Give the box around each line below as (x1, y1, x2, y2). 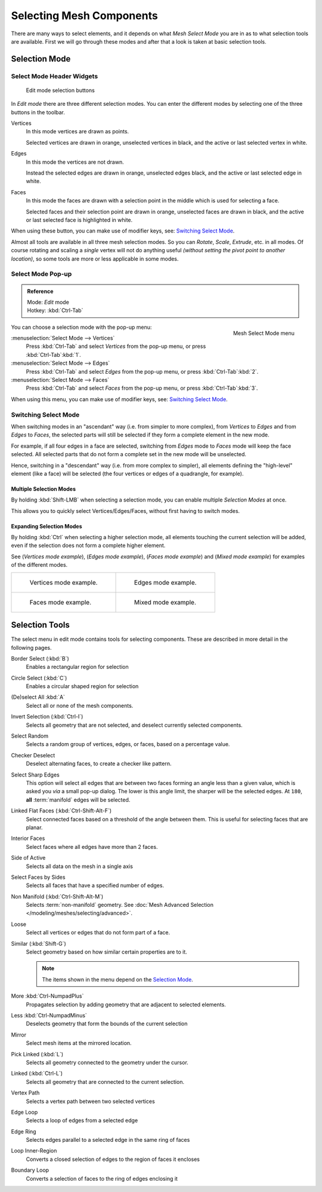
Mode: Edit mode (27, 298, 70, 305)
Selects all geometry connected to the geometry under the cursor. (26, 1059, 189, 1066)
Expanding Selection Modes (11, 522, 82, 530)
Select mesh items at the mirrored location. (26, 1040, 132, 1047)
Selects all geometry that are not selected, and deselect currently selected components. (26, 721, 243, 729)
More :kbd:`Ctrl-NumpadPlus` (11, 992, 84, 1000)
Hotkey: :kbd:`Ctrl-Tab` (27, 307, 83, 314)
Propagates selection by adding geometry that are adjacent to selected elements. (26, 1001, 226, 1008)
